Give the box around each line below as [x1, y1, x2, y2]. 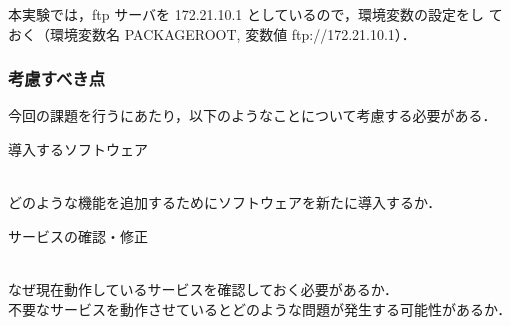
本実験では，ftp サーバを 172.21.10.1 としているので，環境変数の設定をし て [8, 4, 503, 24]
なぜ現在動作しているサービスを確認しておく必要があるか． [8, 278, 399, 299]
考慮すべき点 [8, 66, 106, 91]
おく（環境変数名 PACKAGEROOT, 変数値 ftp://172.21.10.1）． [8, 23, 416, 44]
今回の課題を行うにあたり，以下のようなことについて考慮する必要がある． [8, 105, 497, 126]
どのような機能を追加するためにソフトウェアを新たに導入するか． [8, 192, 442, 213]
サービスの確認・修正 [8, 225, 148, 246]
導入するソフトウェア [8, 139, 148, 159]
